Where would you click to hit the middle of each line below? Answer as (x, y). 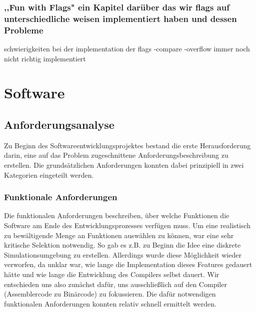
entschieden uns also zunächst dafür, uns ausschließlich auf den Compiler (115, 284)
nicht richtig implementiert (45, 58)
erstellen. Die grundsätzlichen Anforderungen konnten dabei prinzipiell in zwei (124, 165)
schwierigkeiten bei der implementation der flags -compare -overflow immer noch (127, 49)
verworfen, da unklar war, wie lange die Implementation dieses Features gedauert (128, 264)
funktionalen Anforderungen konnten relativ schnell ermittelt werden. (110, 303)
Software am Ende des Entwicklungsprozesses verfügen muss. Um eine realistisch (127, 225)
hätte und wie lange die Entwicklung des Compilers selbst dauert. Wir (112, 274)
